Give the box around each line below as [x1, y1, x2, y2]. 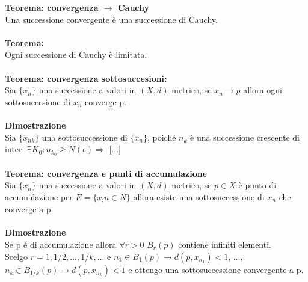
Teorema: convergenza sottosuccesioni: [5, 72, 167, 84]
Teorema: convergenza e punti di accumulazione [5, 167, 208, 179]
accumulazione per [5, 190, 73, 203]
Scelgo [5, 250, 28, 262]
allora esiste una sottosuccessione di [133, 190, 265, 203]
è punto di [238, 179, 277, 191]
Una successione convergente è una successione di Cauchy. [5, 13, 218, 25]
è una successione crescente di [190, 130, 300, 143]
